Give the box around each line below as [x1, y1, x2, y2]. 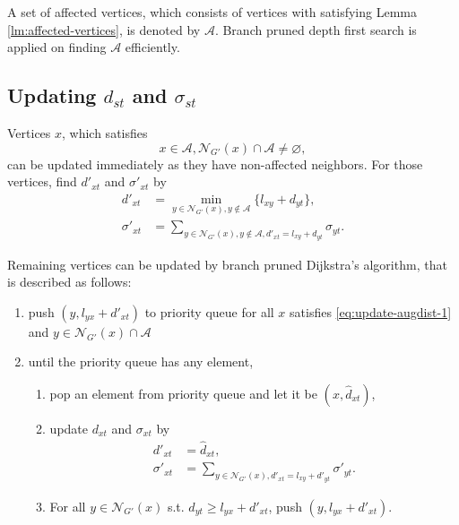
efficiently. [125, 38, 180, 56]
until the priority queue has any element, [28, 352, 254, 371]
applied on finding [7, 38, 107, 56]
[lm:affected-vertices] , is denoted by [7, 20, 201, 39]
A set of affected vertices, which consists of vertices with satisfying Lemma [7, 3, 417, 21]
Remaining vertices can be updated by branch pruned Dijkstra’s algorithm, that [7, 254, 447, 273]
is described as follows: [7, 272, 132, 291]
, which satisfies [62, 123, 148, 142]
